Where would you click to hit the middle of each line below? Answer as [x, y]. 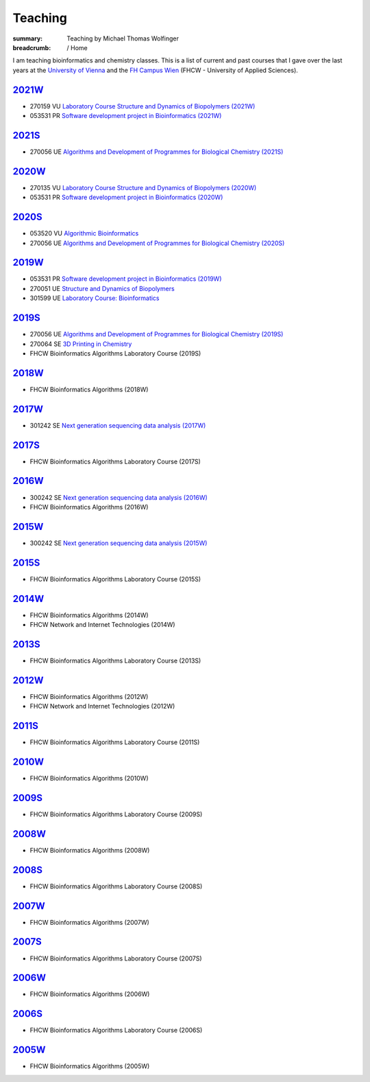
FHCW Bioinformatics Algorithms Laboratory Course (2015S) [115, 579]
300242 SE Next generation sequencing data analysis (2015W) [119, 543]
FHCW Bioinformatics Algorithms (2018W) [89, 389]
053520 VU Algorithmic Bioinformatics [84, 233]
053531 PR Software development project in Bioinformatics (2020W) [126, 197]
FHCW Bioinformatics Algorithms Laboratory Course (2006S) [116, 1031]
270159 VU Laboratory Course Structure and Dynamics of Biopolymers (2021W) [143, 106]
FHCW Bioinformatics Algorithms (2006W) [90, 994]
